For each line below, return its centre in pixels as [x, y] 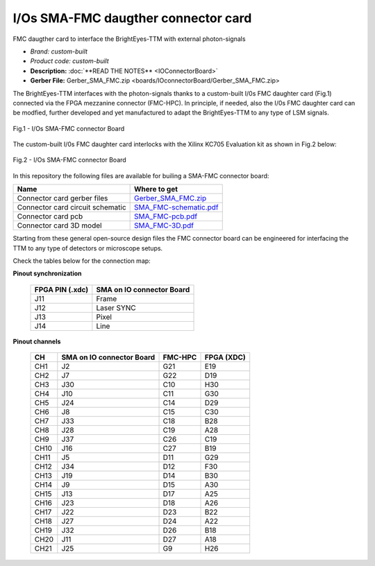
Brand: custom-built [59, 51]
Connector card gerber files [62, 198]
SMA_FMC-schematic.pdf [176, 207]
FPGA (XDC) [225, 357]
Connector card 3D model [59, 225]
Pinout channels [37, 341]
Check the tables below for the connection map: [82, 261]
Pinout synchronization [48, 273]
